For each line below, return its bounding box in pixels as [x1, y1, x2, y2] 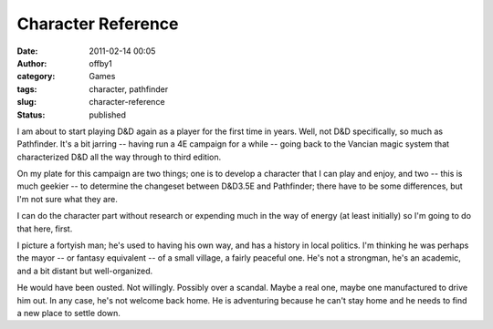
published [89, 109, 127, 120]
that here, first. [16, 223, 73, 234]
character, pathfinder [89, 83, 169, 95]
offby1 [89, 57, 113, 68]
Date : [16, 46, 38, 57]
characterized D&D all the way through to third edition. [16, 151, 222, 162]
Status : [16, 109, 46, 120]
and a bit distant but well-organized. [16, 265, 153, 276]
